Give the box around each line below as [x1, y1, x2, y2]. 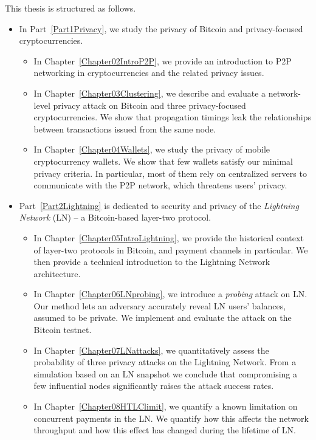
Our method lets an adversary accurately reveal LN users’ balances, [33, 299, 286, 312]
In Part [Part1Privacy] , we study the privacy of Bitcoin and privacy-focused [19, 22, 303, 35]
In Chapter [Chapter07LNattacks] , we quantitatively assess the [33, 343, 269, 356]
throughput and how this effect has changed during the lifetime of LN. [33, 424, 296, 436]
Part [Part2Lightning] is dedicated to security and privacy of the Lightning [19, 199, 299, 211]
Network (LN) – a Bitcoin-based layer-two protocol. [19, 211, 211, 224]
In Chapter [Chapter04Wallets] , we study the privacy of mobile [33, 143, 270, 156]
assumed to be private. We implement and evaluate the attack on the [33, 311, 292, 324]
